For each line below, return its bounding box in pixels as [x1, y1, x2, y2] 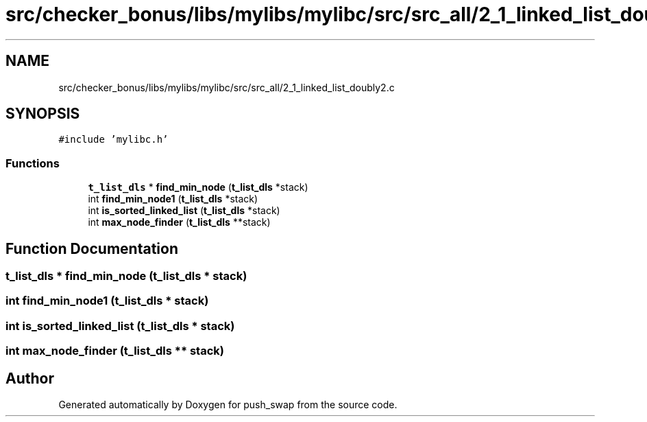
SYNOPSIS [5, 105, 80, 123]
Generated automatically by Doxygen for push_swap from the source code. [58, 399, 398, 410]
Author [5, 369, 54, 387]
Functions [5, 156, 60, 170]
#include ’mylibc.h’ [58, 134, 169, 145]
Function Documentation [5, 239, 178, 257]
